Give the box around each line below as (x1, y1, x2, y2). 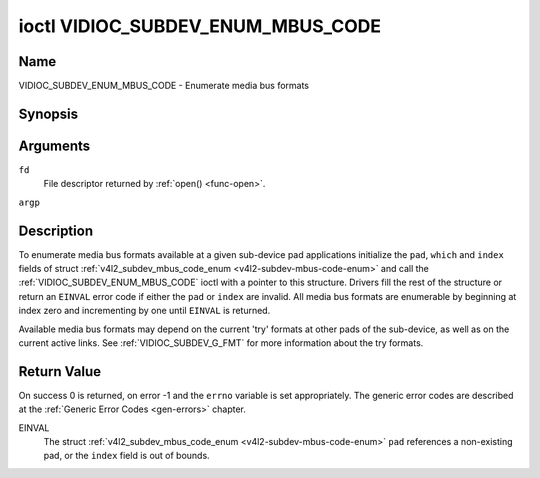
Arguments (18, 137, 91, 154)
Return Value (18, 363, 102, 380)
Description (18, 222, 94, 239)
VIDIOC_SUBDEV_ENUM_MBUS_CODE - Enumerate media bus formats (18, 80, 310, 92)
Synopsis (18, 105, 79, 122)
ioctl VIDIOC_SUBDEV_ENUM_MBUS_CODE (18, 15, 382, 37)
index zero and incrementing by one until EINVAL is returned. (18, 305, 271, 317)
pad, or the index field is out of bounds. (43, 450, 210, 462)
